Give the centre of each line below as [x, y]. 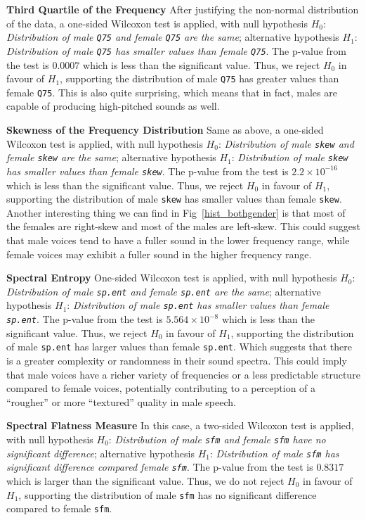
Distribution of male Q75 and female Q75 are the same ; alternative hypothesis [173, 37]
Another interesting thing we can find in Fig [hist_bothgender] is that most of [176, 212]
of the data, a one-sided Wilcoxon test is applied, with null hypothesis [157, 23]
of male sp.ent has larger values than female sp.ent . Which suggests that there [179, 347]
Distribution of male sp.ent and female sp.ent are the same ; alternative [164, 291]
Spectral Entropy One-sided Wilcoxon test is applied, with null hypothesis [172, 278]
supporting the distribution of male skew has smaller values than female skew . [174, 199]
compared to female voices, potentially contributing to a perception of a [161, 388]
